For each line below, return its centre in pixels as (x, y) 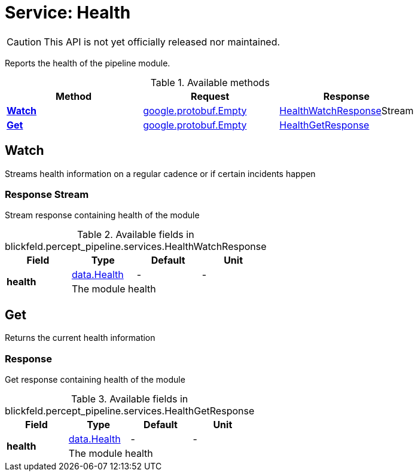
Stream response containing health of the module (102, 215)
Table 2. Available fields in (135, 235)
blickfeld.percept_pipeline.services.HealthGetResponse (130, 411)
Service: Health (68, 13)
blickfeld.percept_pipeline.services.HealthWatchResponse (136, 247)
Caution (24, 42)
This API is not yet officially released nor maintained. (162, 42)
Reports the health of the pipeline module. (88, 63)
